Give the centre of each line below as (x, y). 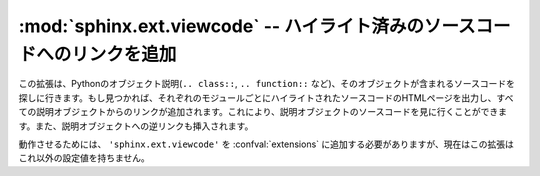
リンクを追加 (124, 54)
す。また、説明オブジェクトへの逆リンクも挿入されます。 (136, 126)
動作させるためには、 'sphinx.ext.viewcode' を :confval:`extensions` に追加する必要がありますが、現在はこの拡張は (266, 144)
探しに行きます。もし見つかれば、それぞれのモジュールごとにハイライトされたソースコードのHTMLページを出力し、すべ (266, 97)
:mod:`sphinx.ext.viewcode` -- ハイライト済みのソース (247, 26)
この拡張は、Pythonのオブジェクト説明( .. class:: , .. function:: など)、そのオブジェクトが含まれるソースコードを (266, 84)
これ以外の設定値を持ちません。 (84, 158)
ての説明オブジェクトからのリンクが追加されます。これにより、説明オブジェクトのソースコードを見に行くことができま (263, 112)
